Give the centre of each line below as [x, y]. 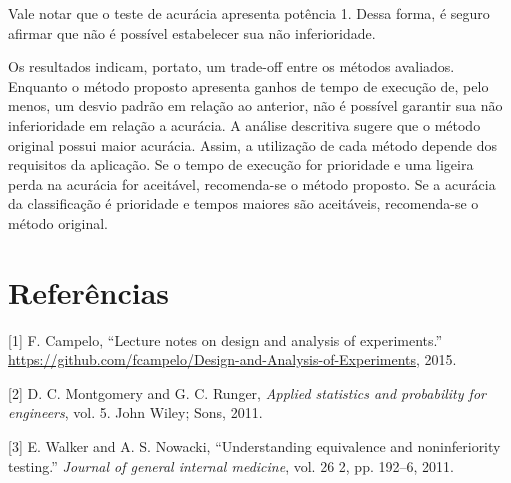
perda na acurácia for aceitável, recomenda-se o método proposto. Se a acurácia [252, 183]
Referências [89, 291]
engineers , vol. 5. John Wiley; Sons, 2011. [135, 412]
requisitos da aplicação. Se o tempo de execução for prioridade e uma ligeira [241, 164]
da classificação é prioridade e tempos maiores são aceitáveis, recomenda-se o [243, 203]
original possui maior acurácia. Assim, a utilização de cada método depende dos [252, 144]
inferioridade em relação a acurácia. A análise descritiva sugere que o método [244, 124]
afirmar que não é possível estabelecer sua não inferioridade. [192, 32]
